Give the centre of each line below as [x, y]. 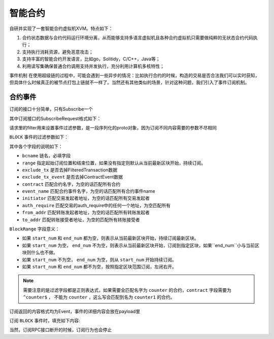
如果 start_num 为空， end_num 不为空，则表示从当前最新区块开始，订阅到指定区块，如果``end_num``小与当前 [139, 245]
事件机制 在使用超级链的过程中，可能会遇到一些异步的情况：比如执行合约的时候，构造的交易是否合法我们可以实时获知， [134, 75]
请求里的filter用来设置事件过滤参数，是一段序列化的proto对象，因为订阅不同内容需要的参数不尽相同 [113, 127]
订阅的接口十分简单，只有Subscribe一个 [51, 109]
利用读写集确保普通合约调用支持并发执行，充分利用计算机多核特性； [93, 66]
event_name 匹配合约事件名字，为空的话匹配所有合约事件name [89, 191]
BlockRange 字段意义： [35, 229]
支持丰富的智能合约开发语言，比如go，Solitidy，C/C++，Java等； [91, 59]
